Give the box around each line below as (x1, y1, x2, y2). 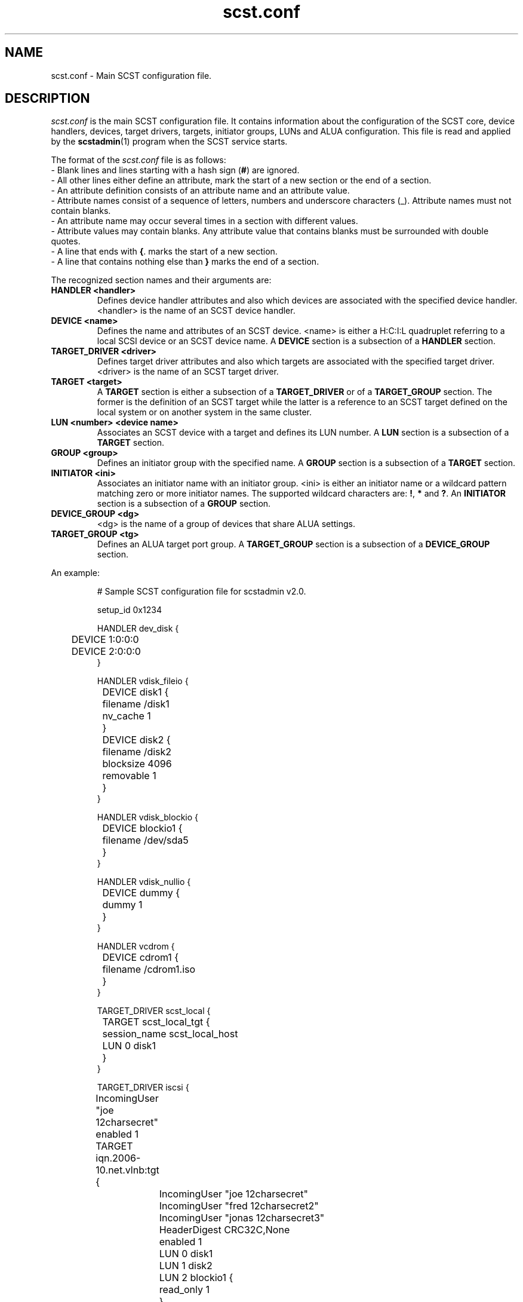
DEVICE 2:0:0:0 (71, 645, 141, 658)
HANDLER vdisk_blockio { (97, 812, 199, 823)
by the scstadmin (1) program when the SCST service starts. (51, 136, 288, 147)
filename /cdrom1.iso (102, 963, 196, 976)
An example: (51, 568, 100, 578)
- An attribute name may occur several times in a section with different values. (51, 216, 358, 226)
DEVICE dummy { (102, 887, 180, 899)
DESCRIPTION (5, 91, 90, 106)
